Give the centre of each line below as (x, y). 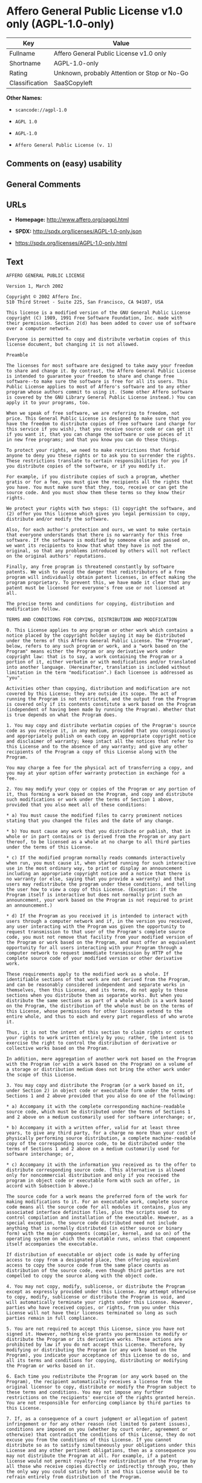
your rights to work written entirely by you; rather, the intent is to (100, 1038)
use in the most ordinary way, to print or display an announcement (94, 869)
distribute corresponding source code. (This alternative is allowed (96, 1170)
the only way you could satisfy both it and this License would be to (97, 1472)
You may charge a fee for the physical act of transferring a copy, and (100, 768)
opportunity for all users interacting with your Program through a (94, 948)
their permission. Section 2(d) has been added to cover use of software (101, 324)
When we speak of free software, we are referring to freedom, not (93, 413)
